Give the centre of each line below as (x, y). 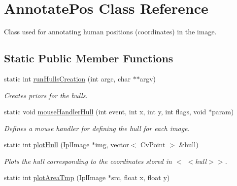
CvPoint (153, 145)
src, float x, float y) (140, 177)
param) (223, 112)
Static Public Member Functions (89, 58)
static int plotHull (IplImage (47, 145)
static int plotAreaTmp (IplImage (55, 177)
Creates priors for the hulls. (46, 95)
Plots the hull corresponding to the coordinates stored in (88, 161)
